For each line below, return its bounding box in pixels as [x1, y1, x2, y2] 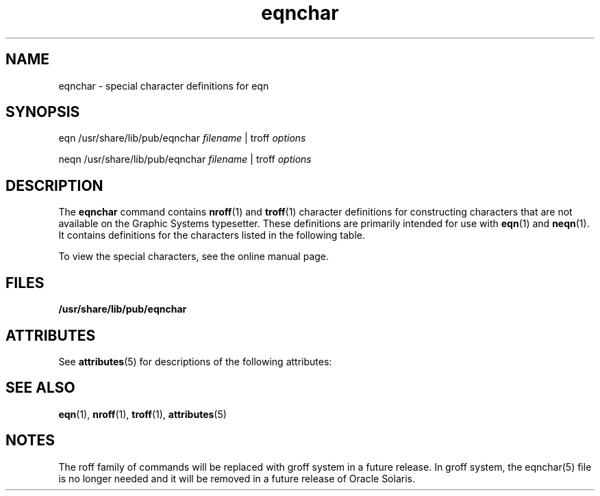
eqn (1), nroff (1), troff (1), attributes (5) [58, 408, 227, 420]
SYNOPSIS [5, 103, 80, 121]
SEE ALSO [5, 379, 75, 397]
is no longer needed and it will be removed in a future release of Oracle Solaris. [58, 472, 415, 484]
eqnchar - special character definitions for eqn [58, 79, 269, 92]
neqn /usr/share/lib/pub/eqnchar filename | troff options [58, 153, 312, 166]
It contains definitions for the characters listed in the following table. [58, 229, 366, 242]
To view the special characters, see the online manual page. [58, 250, 329, 263]
